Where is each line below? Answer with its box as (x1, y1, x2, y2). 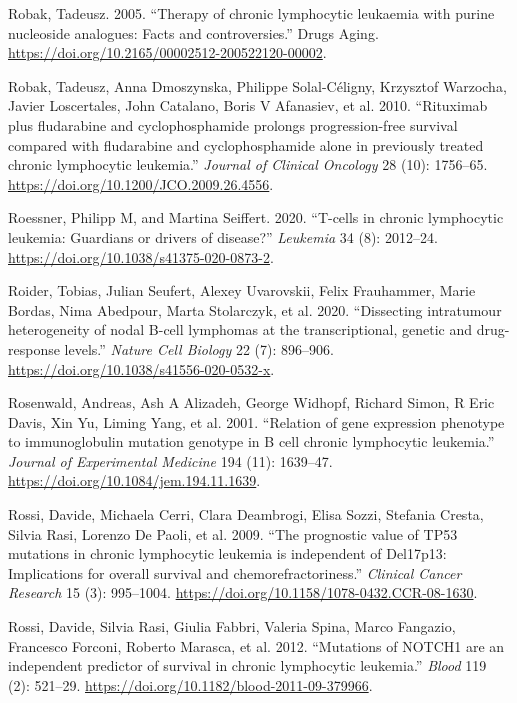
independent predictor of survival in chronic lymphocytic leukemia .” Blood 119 (8, 655, 487, 676)
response (8, 338, 60, 359)
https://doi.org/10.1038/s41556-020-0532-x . (8, 358, 275, 379)
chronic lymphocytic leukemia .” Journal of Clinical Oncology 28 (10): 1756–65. (8, 154, 488, 175)
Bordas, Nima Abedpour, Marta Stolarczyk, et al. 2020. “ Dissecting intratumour (8, 299, 502, 320)
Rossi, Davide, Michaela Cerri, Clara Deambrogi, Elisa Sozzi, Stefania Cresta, (8, 504, 484, 525)
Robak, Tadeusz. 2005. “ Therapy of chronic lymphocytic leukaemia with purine (8, 3, 495, 23)
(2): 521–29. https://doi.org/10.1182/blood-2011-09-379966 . (8, 674, 373, 695)
